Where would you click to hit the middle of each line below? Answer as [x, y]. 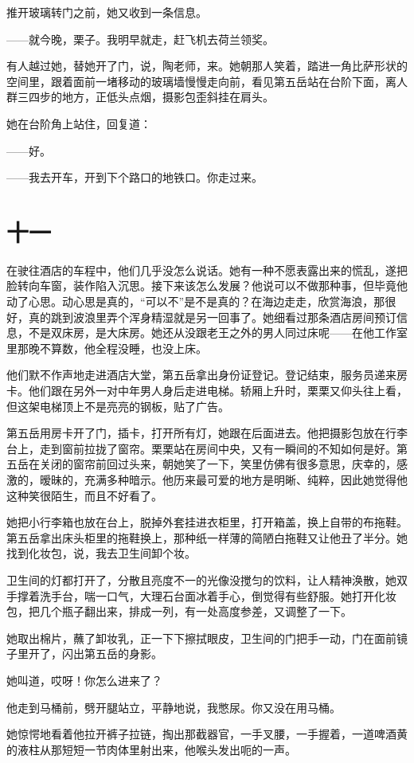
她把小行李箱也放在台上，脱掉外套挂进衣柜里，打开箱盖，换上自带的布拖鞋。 [207, 522]
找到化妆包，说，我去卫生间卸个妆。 [101, 553]
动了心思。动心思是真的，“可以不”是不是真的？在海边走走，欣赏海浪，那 [196, 301]
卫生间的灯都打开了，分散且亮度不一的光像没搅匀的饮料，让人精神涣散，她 [201, 579]
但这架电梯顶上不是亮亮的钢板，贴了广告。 [118, 406]
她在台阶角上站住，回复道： [79, 123]
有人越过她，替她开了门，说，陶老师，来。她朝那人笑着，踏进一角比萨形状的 [207, 66]
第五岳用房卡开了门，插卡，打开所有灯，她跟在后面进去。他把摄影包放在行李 [207, 433]
